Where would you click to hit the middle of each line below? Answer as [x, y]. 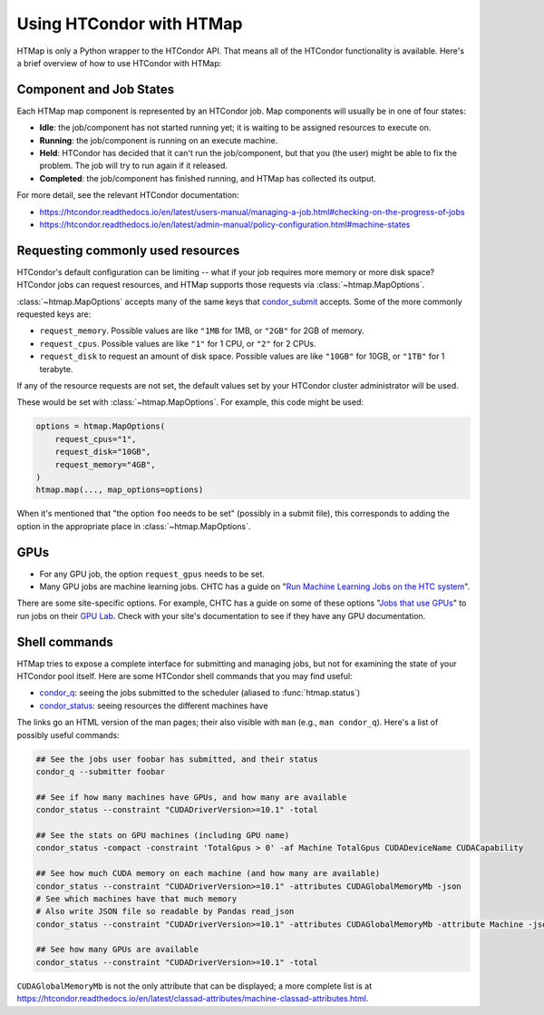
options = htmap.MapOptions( [101, 426]
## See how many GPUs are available [117, 950]
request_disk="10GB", [103, 452]
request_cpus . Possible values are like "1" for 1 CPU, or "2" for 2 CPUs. [178, 343]
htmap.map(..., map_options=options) [120, 490]
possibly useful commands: [68, 734]
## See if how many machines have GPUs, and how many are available [191, 797]
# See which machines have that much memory [136, 898]
